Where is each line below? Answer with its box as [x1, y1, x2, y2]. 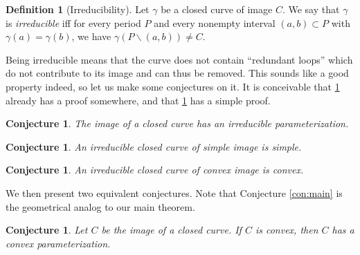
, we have [71, 29, 111, 44]
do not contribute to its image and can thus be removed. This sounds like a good [6, 66, 349, 80]
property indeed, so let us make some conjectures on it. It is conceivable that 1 [6, 79, 340, 93]
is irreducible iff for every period [6, 15, 141, 30]
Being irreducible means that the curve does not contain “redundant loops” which [6, 52, 353, 66]
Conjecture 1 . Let [6, 223, 88, 237]
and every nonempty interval [154, 15, 276, 30]
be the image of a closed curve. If [101, 223, 242, 237]
